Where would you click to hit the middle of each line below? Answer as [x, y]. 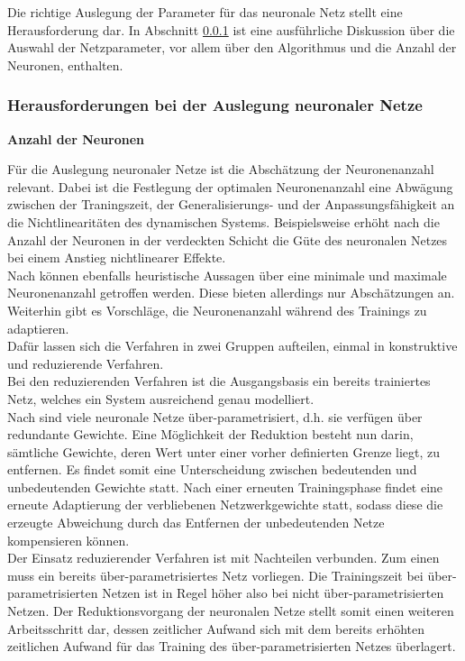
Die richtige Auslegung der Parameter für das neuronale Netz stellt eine [205, 12]
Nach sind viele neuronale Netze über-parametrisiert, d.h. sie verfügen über [215, 416]
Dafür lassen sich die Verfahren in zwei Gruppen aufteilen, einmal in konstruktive [232, 346]
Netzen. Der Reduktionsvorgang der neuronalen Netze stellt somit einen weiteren [231, 611]
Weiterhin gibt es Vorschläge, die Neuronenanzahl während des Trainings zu [217, 310]
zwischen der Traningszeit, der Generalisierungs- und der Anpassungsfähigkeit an [231, 204]
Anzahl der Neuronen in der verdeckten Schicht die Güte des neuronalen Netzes [228, 239]
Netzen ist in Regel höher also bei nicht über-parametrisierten [273, 593]
